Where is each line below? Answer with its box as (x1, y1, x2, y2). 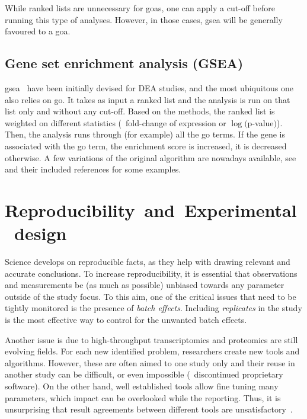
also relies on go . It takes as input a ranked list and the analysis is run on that (5, 93, 290, 105)
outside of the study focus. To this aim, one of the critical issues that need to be (5, 290, 296, 302)
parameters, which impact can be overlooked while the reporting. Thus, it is (5, 391, 281, 404)
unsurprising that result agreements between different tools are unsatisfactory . (5, 403, 293, 415)
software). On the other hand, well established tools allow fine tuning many (5, 379, 279, 392)
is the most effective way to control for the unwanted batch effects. (5, 314, 247, 326)
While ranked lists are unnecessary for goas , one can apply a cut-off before (5, 2, 275, 14)
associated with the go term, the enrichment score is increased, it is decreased (5, 139, 287, 152)
